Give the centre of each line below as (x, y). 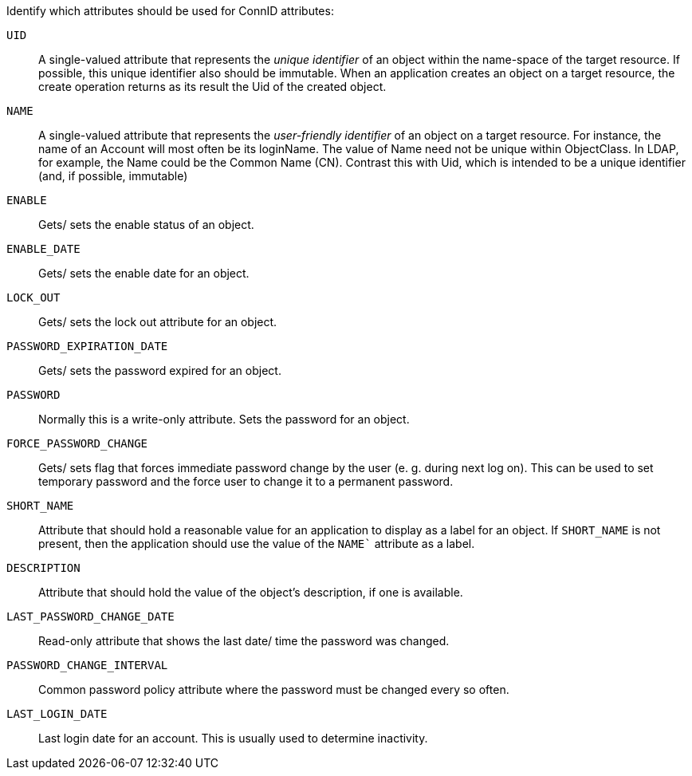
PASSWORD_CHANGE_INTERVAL (87, 665)
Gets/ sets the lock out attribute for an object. (158, 322)
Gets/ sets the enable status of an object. (146, 225)
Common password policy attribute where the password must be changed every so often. (274, 689)
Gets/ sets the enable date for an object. (144, 273)
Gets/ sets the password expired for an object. (160, 370)
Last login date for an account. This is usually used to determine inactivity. (233, 738)
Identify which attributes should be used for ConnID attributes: (170, 11)
